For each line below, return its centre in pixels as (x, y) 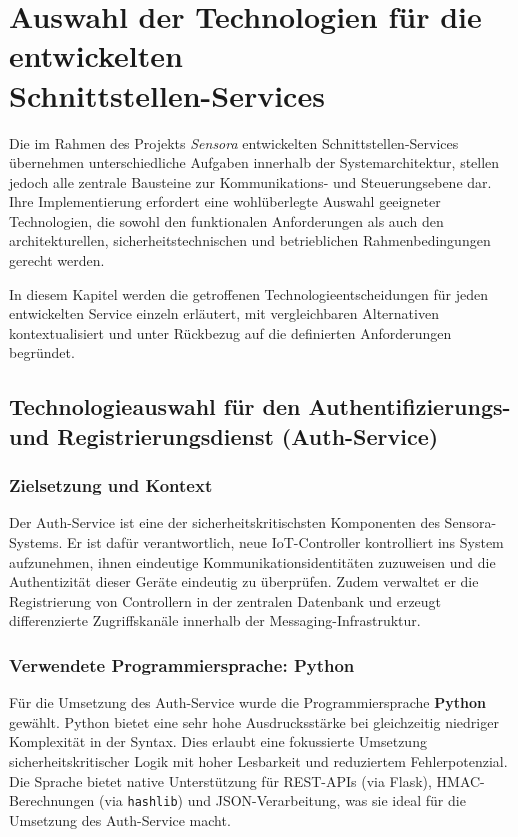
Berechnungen (52, 800)
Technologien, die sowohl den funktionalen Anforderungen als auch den (226, 220)
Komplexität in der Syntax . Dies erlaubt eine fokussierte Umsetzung (218, 741)
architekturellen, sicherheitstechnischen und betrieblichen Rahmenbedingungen (250, 240)
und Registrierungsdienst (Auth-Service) (224, 435)
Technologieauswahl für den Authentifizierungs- (260, 406)
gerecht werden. (57, 260)
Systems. (36, 542)
